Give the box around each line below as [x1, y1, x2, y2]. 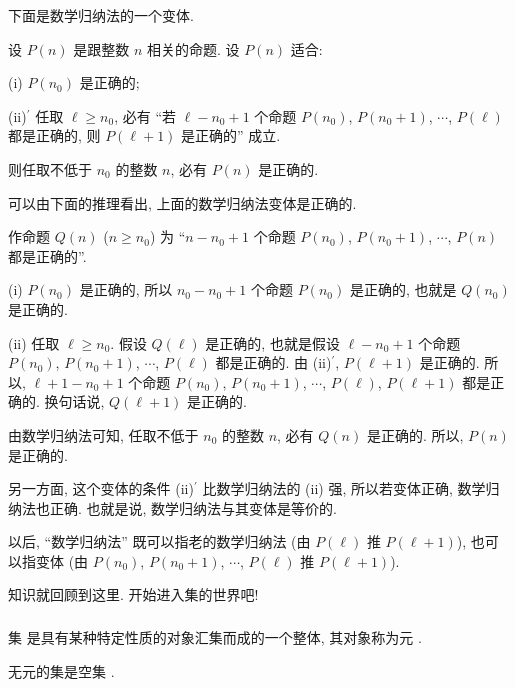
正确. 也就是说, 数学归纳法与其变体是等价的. [49, 497, 337, 518]
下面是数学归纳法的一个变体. [8, 5, 194, 25]
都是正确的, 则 [8, 125, 101, 146]
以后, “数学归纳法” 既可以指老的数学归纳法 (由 [8, 531, 311, 552]
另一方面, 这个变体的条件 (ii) [8, 478, 194, 499]
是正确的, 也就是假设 [205, 332, 340, 353]
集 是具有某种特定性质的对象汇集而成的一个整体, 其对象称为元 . [8, 626, 422, 647]
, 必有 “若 [114, 105, 177, 126]
